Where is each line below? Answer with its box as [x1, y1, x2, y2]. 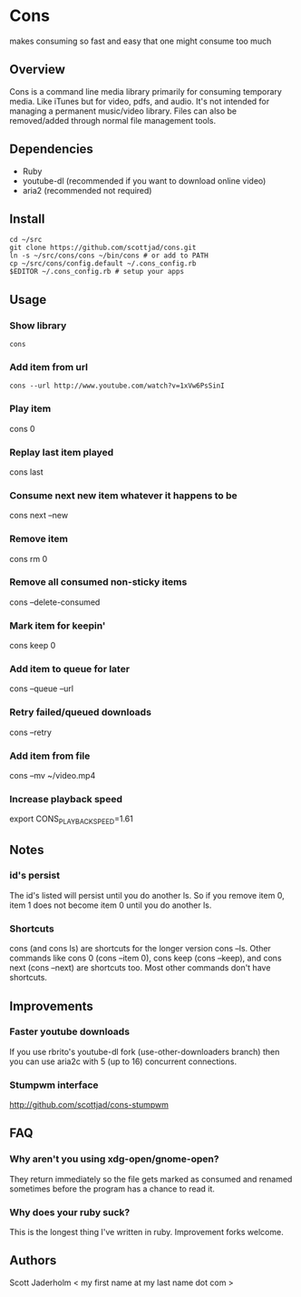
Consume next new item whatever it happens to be [9, 488, 238, 501]
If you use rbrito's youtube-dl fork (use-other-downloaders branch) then [9, 1046, 280, 1057]
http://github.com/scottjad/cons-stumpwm [9, 1100, 170, 1111]
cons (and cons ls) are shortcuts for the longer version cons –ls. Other [9, 943, 272, 954]
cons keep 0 [9, 640, 56, 651]
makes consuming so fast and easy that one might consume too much [9, 35, 272, 46]
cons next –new [9, 510, 69, 521]
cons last [9, 466, 44, 478]
